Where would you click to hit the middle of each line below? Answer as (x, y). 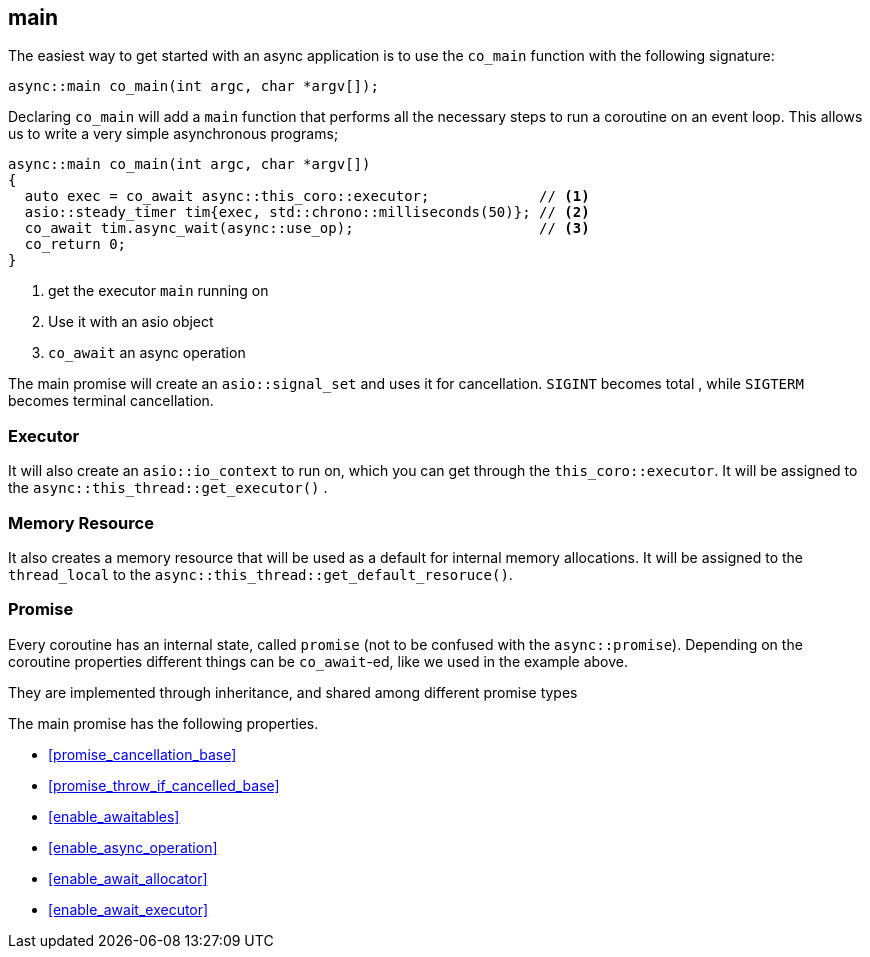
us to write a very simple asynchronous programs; (173, 134)
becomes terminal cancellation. (111, 401)
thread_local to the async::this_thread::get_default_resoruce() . (260, 574)
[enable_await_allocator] (128, 878)
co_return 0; (75, 244)
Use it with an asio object (131, 322)
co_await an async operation (147, 353)
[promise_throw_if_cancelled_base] (164, 785)
